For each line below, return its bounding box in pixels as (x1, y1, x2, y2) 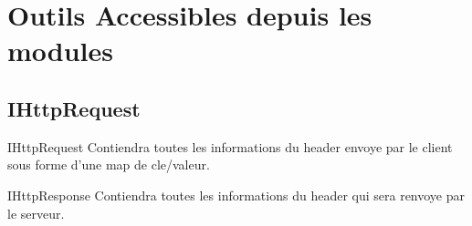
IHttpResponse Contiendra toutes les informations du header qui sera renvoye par (7, 185, 466, 204)
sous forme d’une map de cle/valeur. (7, 155, 210, 174)
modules (7, 32, 114, 69)
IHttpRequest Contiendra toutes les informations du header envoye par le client (7, 137, 453, 156)
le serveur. (7, 203, 65, 222)
